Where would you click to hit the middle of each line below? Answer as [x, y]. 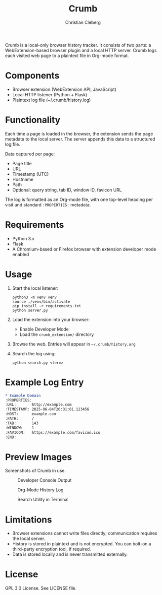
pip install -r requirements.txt [47, 306]
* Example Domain [23, 396]
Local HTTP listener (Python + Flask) [50, 94]
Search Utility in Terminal [43, 500]
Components [32, 76]
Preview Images [39, 457]
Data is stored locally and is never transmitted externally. [70, 554]
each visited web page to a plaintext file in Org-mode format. [67, 56]
